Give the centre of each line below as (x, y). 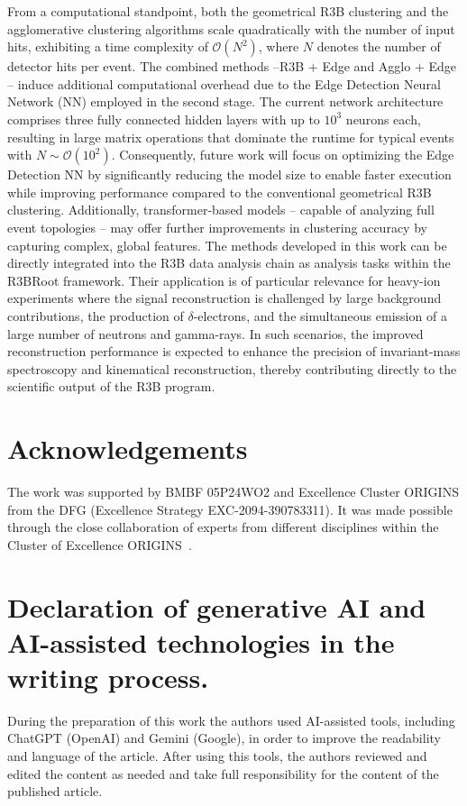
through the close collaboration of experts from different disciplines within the (223, 527)
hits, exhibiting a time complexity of (108, 46)
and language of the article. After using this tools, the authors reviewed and (217, 756)
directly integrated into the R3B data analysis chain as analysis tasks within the (229, 263)
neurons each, (383, 119)
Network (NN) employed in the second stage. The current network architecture (225, 101)
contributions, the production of (96, 315)
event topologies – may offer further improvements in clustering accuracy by (217, 227)
